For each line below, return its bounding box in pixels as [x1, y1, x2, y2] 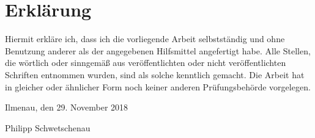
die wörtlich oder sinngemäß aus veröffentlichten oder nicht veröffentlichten [5, 56, 286, 69]
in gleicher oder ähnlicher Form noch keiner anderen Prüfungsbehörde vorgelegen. [5, 80, 311, 93]
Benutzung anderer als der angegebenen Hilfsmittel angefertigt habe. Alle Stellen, [5, 44, 311, 57]
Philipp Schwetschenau [5, 121, 91, 134]
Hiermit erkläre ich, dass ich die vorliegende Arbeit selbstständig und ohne [5, 32, 285, 45]
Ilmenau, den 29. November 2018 [5, 101, 128, 114]
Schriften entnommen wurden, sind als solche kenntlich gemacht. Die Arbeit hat [5, 68, 305, 81]
